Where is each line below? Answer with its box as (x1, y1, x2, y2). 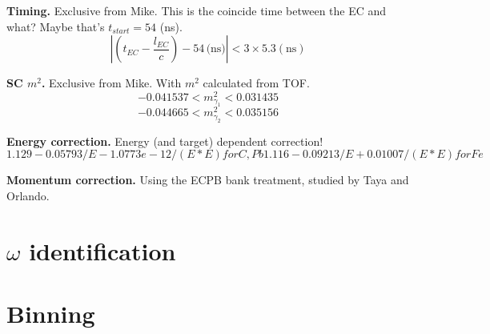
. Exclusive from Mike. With (41, 74, 182, 91)
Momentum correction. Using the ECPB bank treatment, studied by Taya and (6, 171, 409, 188)
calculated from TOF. (203, 74, 310, 91)
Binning (6, 297, 95, 330)
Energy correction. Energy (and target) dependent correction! (6, 132, 323, 149)
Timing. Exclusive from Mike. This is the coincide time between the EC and (6, 2, 387, 18)
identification (29, 234, 176, 267)
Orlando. (6, 187, 50, 203)
